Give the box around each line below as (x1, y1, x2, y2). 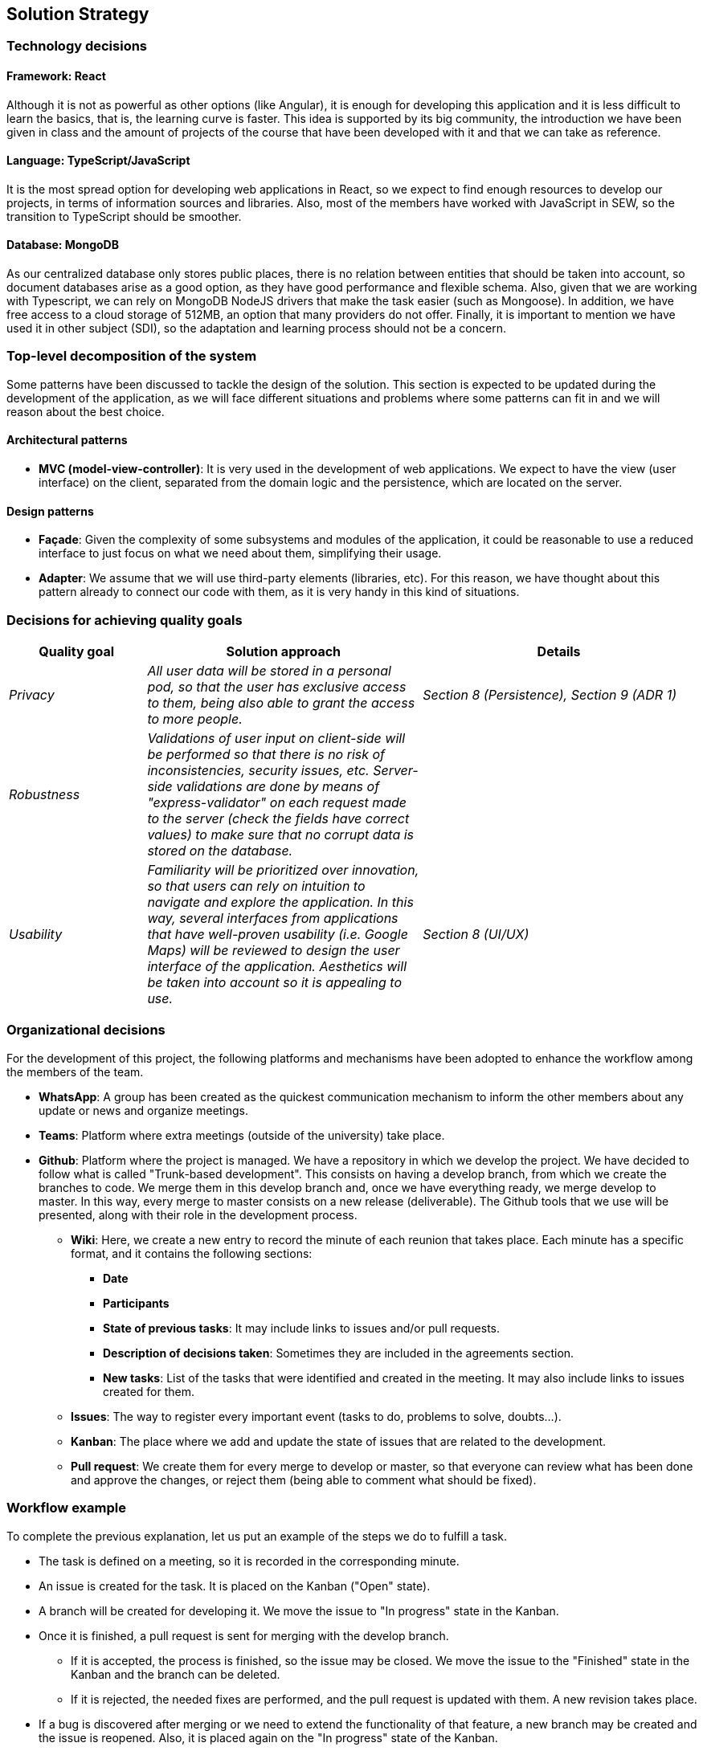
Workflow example (6, 1500, 126, 1516)
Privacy (9, 687, 55, 704)
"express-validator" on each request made (147, 794, 407, 811)
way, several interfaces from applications (147, 910, 399, 927)
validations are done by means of (176, 778, 380, 795)
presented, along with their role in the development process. (39, 1207, 358, 1222)
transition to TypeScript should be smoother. (6, 209, 242, 223)
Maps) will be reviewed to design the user (147, 942, 400, 959)
